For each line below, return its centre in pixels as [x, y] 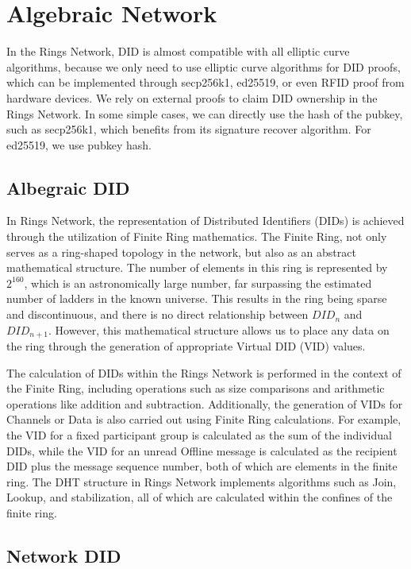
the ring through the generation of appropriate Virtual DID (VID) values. [186, 346]
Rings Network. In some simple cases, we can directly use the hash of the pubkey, [205, 113]
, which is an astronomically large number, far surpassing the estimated [198, 283]
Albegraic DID [68, 187]
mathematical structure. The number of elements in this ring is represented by [197, 267]
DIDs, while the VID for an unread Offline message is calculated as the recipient [202, 450]
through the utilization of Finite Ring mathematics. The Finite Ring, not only [197, 236]
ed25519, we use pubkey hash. [79, 144]
